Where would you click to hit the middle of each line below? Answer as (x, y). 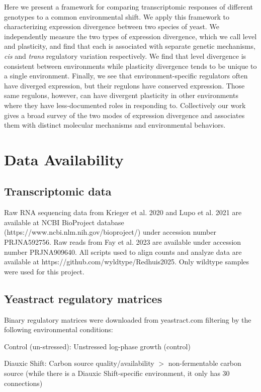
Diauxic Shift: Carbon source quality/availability (79, 363)
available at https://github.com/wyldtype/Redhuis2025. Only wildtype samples (127, 262)
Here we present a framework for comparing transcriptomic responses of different (129, 7)
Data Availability (64, 159)
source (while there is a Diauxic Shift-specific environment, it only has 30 (117, 373)
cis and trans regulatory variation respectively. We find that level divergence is (125, 56)
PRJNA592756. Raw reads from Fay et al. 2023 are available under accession (123, 242)
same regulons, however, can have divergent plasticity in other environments (121, 95)
